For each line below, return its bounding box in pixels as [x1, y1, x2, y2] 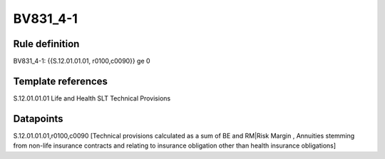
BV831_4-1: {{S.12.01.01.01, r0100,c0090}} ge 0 [13, 57, 150, 66]
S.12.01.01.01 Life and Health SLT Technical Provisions [13, 93, 171, 103]
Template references [13, 75, 108, 87]
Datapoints [13, 113, 63, 125]
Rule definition [13, 38, 80, 50]
